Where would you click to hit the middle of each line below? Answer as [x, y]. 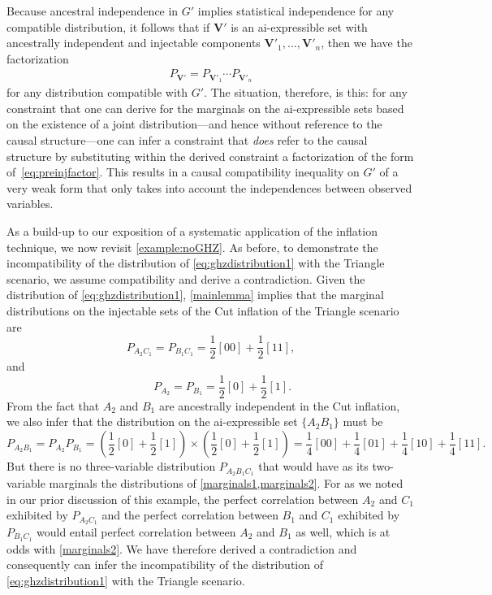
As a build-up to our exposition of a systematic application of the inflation [192, 231]
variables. [30, 204]
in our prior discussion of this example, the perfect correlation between [183, 499]
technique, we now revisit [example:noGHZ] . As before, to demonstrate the [192, 247]
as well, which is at [343, 531]
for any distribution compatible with [97, 92]
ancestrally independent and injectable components [134, 43]
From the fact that [53, 405]
